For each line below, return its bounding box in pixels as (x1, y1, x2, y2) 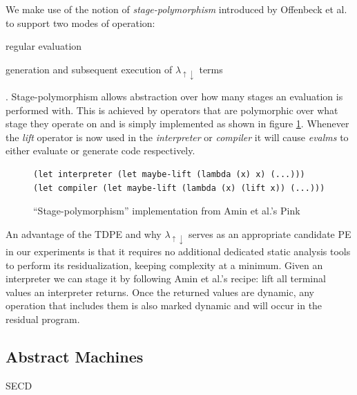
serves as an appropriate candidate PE (188, 226, 351, 241)
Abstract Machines (6, 345, 144, 367)
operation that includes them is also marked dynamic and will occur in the (6, 298, 322, 313)
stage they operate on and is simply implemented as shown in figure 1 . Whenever (6, 116, 349, 131)
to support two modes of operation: (6, 15, 155, 30)
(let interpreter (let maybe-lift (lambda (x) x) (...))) (33, 169, 305, 179)
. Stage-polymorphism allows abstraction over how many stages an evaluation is (6, 89, 343, 103)
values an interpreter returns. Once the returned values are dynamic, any (6, 284, 314, 299)
